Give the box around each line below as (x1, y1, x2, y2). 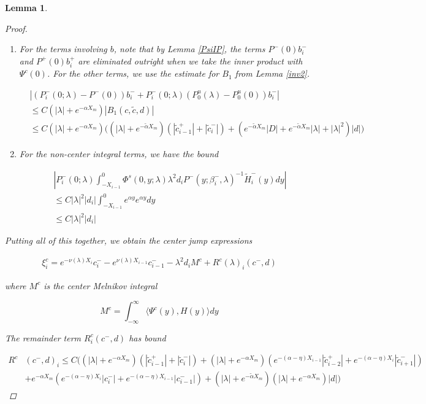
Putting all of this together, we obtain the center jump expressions (5, 234, 253, 247)
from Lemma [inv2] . (235, 67, 310, 80)
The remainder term (5, 331, 81, 344)
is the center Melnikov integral (44, 279, 158, 292)
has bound (129, 331, 166, 344)
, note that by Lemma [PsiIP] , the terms (113, 42, 265, 55)
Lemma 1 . (5, 1, 48, 14)
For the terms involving (19, 42, 107, 55)
